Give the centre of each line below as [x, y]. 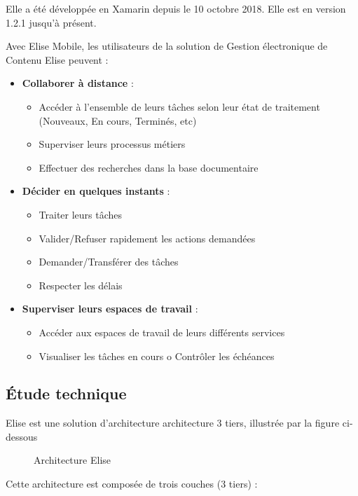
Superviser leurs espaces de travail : [110, 309]
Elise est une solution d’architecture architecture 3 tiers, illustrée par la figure [173, 423]
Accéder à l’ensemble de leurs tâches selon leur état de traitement [179, 106]
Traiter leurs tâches [81, 214]
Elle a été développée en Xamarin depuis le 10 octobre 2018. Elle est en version [176, 8]
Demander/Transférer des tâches [109, 262]
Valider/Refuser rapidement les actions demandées [147, 238]
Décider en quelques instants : [96, 191]
